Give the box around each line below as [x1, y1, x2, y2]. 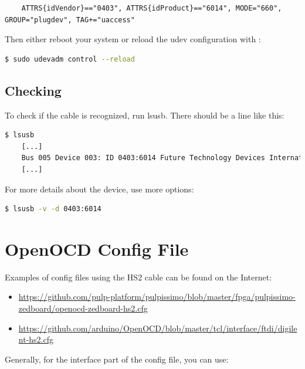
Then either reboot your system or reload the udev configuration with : [5, 33, 261, 45]
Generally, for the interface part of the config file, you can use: [5, 353, 229, 365]
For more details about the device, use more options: [5, 182, 194, 195]
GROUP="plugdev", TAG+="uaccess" [5, 15, 135, 24]
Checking [5, 81, 62, 99]
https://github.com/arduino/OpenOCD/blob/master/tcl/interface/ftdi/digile [18, 321, 297, 334]
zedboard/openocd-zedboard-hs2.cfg [18, 302, 148, 314]
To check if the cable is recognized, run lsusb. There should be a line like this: [5, 109, 284, 121]
